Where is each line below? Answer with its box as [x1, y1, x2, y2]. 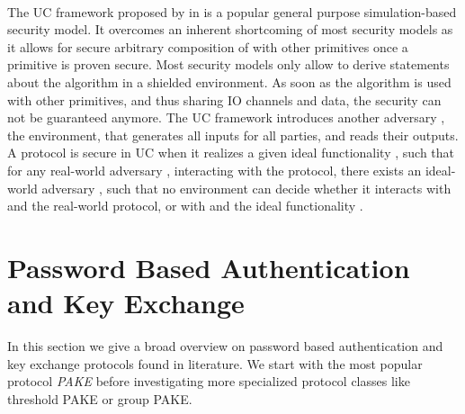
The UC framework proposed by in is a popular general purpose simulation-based [7, 2, 457, 21]
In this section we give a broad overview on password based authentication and [7, 337, 443, 355]
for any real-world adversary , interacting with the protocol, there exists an [7, 160, 422, 179]
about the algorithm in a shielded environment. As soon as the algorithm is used [7, 72, 452, 91]
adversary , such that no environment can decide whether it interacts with [41, 178, 452, 197]
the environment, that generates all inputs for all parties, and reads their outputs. [7, 125, 459, 144]
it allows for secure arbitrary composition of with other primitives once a [7, 37, 408, 56]
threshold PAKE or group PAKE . [7, 389, 192, 408]
